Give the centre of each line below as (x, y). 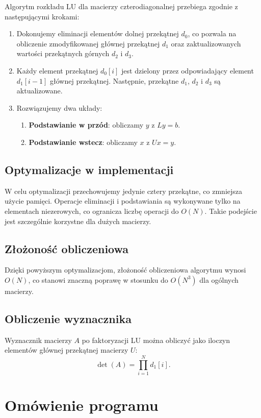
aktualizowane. (40, 91)
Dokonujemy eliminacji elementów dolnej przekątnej (98, 33)
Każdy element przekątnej (57, 70)
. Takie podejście (231, 211)
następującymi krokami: (42, 16)
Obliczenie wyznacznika (68, 318)
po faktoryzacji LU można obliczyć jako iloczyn (156, 340)
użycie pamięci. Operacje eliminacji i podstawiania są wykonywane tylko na (123, 201)
